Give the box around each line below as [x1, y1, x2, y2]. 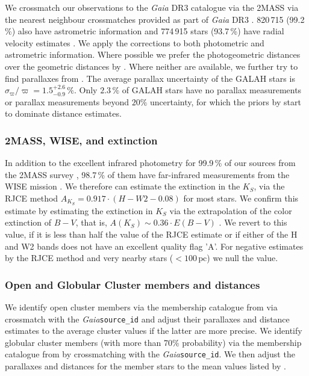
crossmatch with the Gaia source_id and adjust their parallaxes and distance [5, 312, 290, 325]
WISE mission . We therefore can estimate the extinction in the [5, 180, 240, 193]
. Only [73, 84, 98, 96]
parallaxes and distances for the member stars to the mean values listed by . [5, 360, 286, 372]
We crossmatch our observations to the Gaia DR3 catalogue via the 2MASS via [5, 1, 299, 13]
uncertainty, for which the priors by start [150, 95, 301, 108]
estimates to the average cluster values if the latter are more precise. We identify [5, 324, 302, 337]
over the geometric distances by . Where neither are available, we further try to [5, 60, 298, 72]
